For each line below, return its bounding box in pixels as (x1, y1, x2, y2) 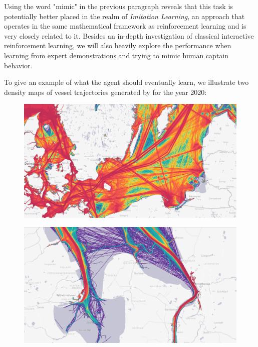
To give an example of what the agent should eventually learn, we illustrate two (4, 77, 249, 87)
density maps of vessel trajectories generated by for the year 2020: (4, 86, 207, 97)
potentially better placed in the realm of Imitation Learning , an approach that (4, 11, 245, 21)
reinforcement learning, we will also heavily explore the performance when (4, 40, 231, 51)
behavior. (4, 60, 33, 70)
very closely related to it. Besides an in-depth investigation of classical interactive (4, 30, 254, 41)
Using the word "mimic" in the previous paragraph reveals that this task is (4, 1, 233, 11)
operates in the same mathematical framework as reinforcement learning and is (4, 21, 246, 31)
